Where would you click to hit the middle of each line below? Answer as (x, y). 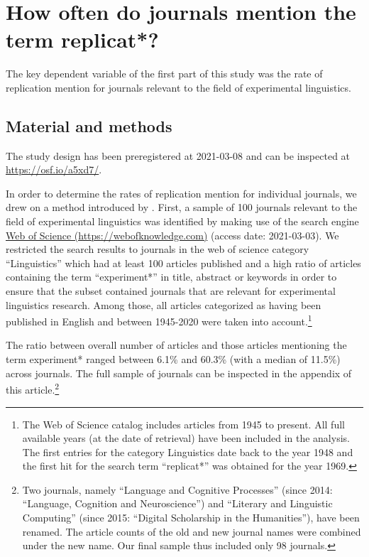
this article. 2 (33, 388)
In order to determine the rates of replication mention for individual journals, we (181, 193)
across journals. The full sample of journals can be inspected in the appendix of (179, 373)
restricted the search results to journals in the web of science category (158, 249)
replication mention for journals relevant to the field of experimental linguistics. (178, 87)
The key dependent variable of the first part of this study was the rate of (164, 74)
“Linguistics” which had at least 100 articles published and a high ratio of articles (183, 263)
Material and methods (89, 125)
